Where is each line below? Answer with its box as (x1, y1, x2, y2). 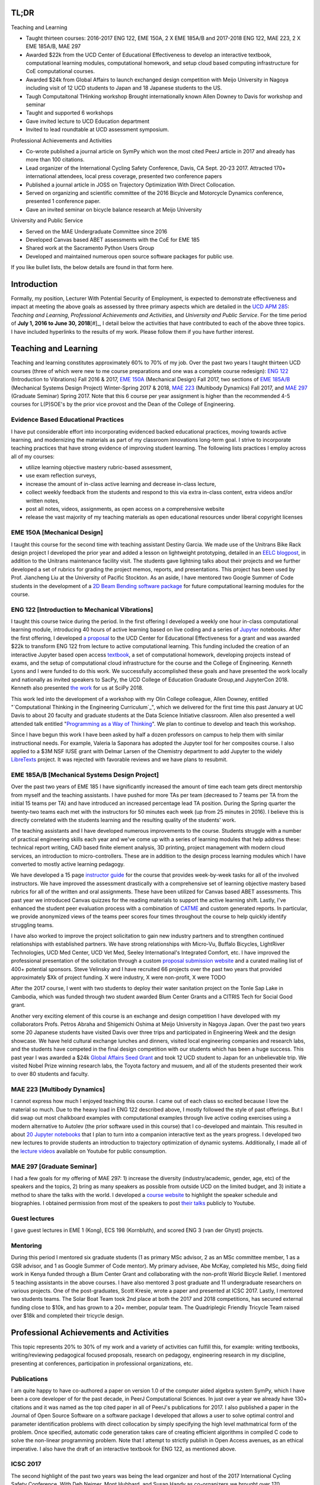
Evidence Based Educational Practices (11, 416, 124, 424)
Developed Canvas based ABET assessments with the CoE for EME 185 (25, 236, 200, 243)
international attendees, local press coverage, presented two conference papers (25, 173, 222, 180)
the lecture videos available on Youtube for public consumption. (11, 1147, 167, 1155)
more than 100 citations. (25, 156, 85, 163)
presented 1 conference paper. (25, 198, 101, 205)
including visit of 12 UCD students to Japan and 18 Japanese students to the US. (25, 84, 222, 91)
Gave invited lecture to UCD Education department (25, 118, 150, 125)
